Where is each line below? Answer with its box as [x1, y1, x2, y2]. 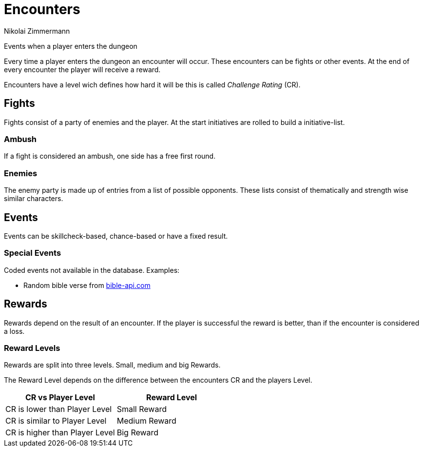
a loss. [4, 327, 25, 335]
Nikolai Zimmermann [4, 26, 70, 35]
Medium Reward [116, 416, 176, 426]
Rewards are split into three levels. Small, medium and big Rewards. [4, 361, 221, 369]
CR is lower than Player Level [5, 404, 112, 414]
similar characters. [4, 194, 63, 203]
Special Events [4, 248, 61, 258]
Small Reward [116, 404, 167, 414]
